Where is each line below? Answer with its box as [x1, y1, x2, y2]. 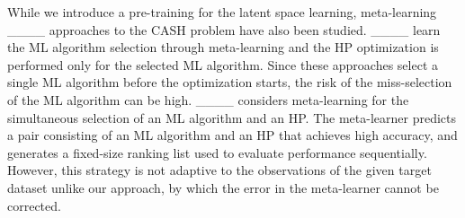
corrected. [7, 196, 61, 214]
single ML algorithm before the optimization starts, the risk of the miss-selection [7, 73, 452, 92]
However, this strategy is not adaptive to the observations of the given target [7, 161, 432, 179]
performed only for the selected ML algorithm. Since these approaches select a [7, 55, 438, 74]
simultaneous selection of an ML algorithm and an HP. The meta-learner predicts [7, 108, 457, 126]
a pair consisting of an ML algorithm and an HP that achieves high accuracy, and [7, 126, 458, 144]
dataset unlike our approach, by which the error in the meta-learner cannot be [7, 178, 439, 196]
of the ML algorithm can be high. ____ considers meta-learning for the [7, 90, 409, 109]
